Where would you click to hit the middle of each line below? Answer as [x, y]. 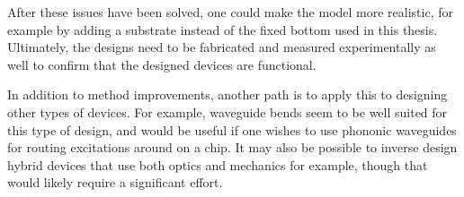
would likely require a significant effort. [115, 182]
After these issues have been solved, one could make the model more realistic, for [230, 12]
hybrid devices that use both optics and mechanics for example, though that [218, 164]
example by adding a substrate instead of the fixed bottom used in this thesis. [223, 29]
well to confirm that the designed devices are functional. [162, 64]
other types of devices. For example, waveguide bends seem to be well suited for [228, 111]
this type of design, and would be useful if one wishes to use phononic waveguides [232, 129]
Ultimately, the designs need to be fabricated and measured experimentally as [222, 47]
